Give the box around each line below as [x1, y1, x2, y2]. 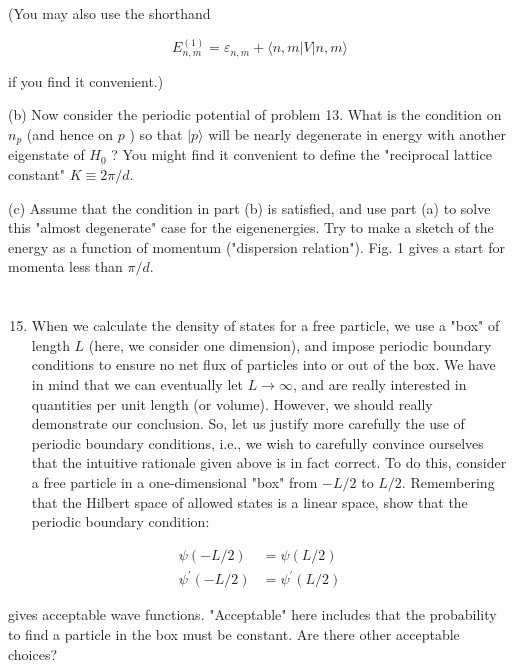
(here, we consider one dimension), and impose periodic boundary [88, 334, 492, 355]
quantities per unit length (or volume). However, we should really [31, 393, 433, 414]
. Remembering [401, 471, 495, 492]
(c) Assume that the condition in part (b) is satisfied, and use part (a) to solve [8, 197, 491, 218]
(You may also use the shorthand [8, 3, 211, 23]
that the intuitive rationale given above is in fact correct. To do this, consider [31, 452, 507, 473]
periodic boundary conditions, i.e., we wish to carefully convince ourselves [31, 432, 484, 453]
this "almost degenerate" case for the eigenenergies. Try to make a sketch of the [8, 217, 494, 238]
